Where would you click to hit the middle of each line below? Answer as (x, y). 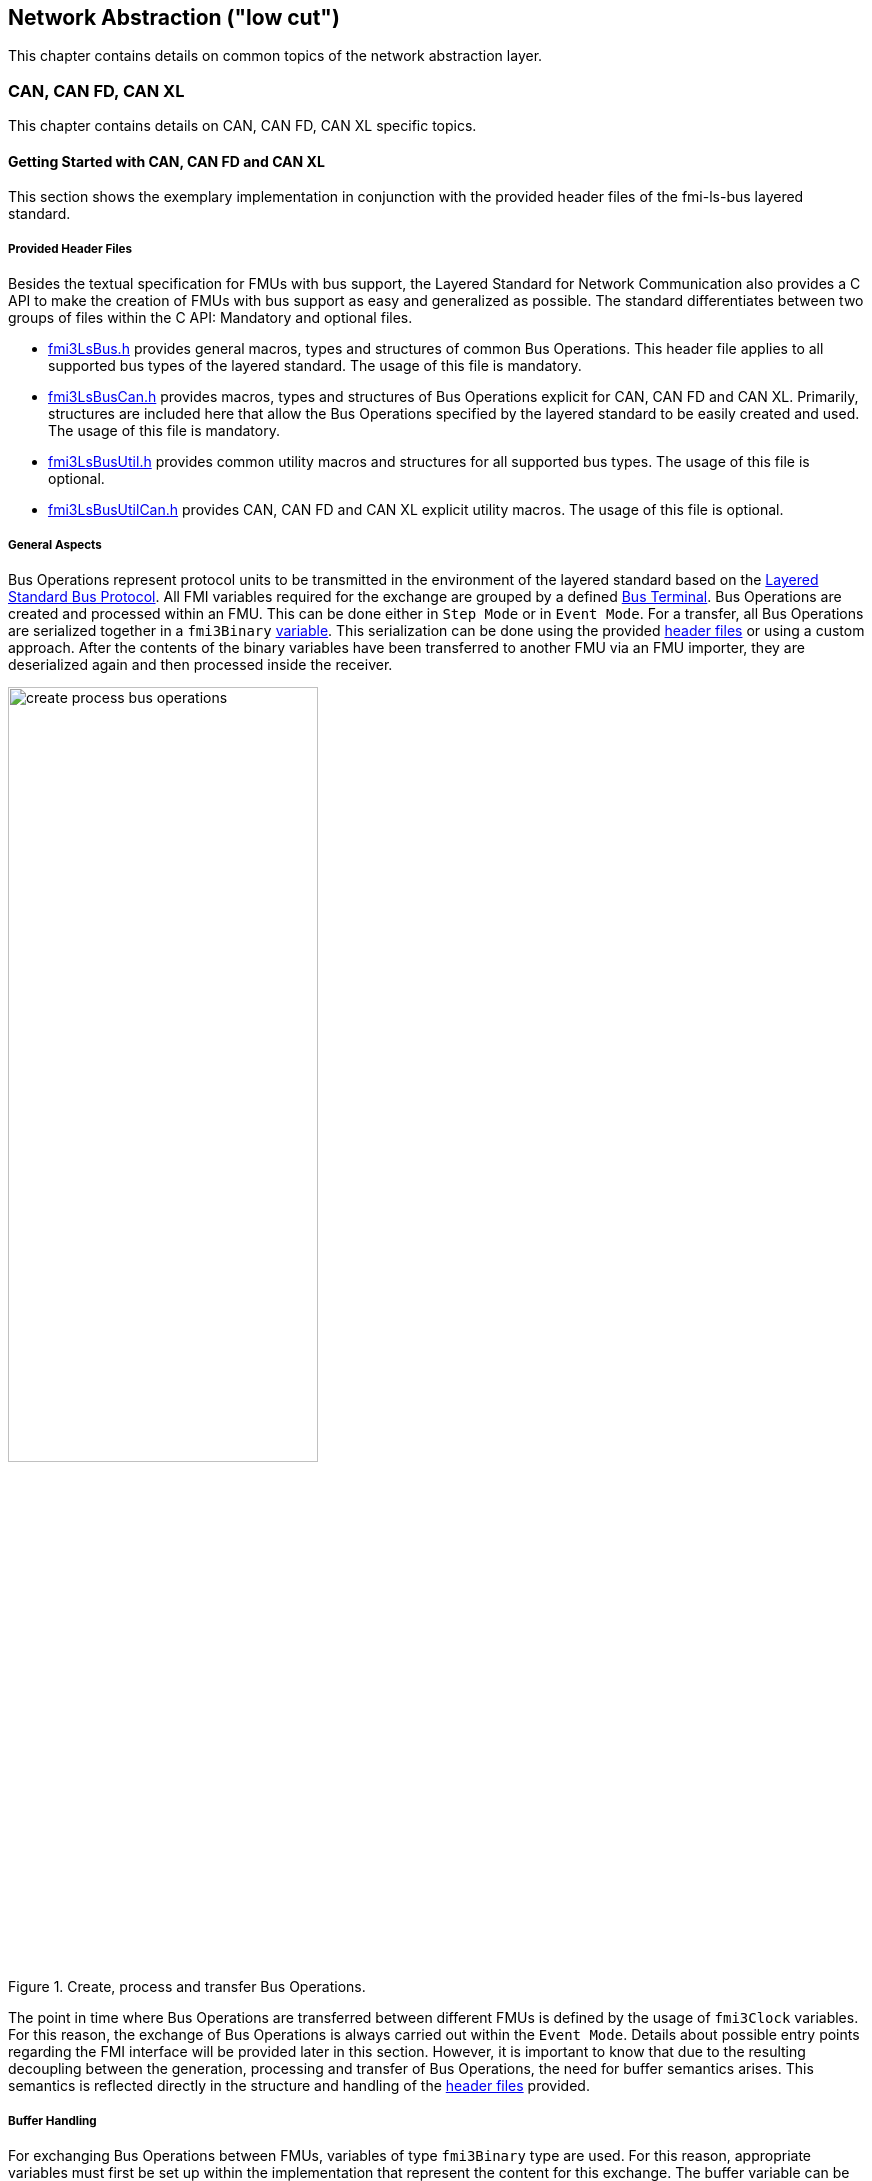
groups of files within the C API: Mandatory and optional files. (210, 318)
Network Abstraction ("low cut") (174, 17)
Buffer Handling (52, 2120)
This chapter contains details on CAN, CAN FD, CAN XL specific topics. (242, 126)
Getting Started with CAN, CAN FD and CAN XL (166, 161)
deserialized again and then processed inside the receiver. (200, 664)
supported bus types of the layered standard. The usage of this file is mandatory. (315, 366)
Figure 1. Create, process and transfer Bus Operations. (187, 1987)
